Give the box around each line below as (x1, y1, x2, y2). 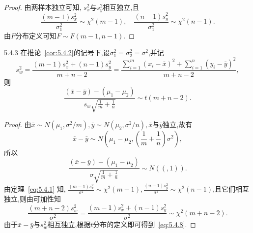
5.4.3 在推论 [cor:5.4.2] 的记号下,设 (4, 47, 110, 57)
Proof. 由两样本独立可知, (4, 2, 82, 12)
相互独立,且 (103, 2, 140, 12)
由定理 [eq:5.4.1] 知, (4, 184, 66, 194)
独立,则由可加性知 (4, 194, 61, 204)
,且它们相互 (213, 184, 249, 194)
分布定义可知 (15, 31, 57, 41)
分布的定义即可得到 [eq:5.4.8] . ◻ (93, 219, 196, 230)
